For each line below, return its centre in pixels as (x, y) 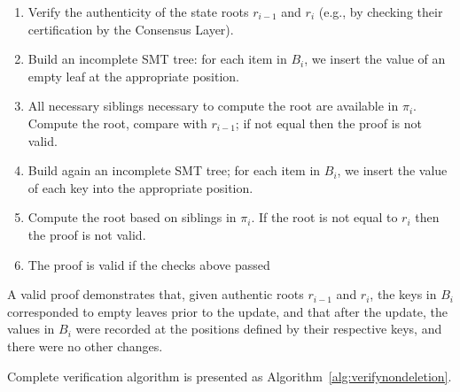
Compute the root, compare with (117, 123)
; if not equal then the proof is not (328, 123)
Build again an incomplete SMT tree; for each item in (174, 170)
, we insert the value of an (375, 59)
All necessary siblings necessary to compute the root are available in (213, 106)
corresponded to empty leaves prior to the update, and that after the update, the (227, 311)
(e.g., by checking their (381, 12)
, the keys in (403, 294)
